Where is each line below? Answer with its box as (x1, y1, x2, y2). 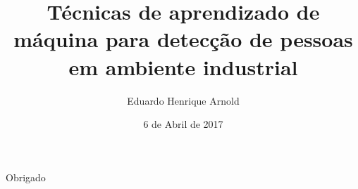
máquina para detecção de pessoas (13, 25, 353, 53)
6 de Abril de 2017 (143, 117, 223, 131)
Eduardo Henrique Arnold (127, 93, 240, 107)
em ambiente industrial (68, 52, 298, 81)
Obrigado (6, 169, 46, 184)
